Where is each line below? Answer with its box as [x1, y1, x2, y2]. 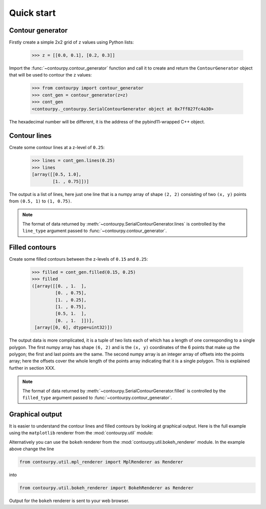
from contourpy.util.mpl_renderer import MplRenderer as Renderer [19, 459, 183, 465]
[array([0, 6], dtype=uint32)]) [34, 325, 113, 330]
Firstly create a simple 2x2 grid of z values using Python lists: [9, 39, 134, 45]
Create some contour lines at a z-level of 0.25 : [9, 145, 105, 151]
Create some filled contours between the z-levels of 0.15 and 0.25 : [9, 256, 148, 262]
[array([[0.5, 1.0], [32, 172, 81, 177]
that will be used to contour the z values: [9, 72, 92, 78]
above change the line [9, 446, 54, 452]
